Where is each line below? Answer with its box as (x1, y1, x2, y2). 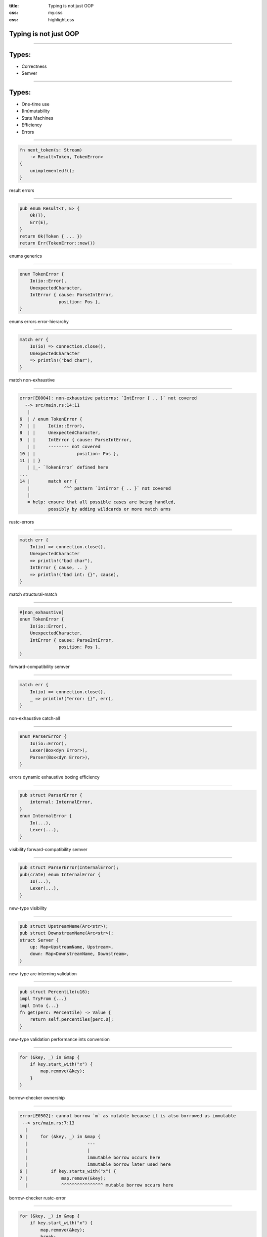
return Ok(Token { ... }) (19, 233, 83, 239)
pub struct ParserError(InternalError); (19, 865, 119, 870)
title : (9, 3, 19, 8)
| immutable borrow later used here (25, 1161, 171, 1167)
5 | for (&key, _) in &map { (19, 1134, 101, 1140)
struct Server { (19, 937, 59, 943)
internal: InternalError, (30, 799, 93, 805)
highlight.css (48, 16, 74, 22)
